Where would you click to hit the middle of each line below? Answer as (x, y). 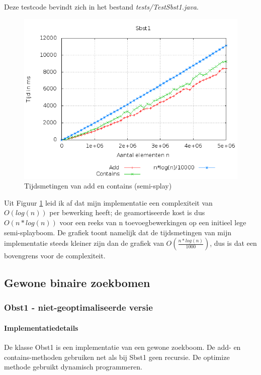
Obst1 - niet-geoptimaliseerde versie (78, 307)
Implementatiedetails (41, 327)
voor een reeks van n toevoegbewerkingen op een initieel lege (153, 222)
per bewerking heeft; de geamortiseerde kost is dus (127, 212)
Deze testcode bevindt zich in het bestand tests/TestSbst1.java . (101, 7)
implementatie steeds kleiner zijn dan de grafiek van (84, 243)
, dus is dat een (233, 243)
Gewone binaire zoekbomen (77, 283)
